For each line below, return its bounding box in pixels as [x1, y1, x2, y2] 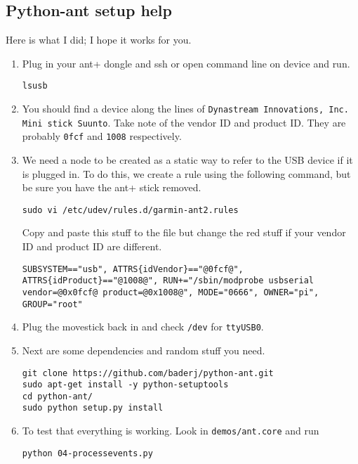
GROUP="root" [22, 299, 83, 309]
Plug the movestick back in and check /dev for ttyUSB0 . [22, 319, 264, 334]
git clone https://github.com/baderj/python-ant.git [22, 368, 274, 378]
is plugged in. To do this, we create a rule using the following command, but [22, 166, 351, 181]
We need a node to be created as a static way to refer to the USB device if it [22, 153, 353, 167]
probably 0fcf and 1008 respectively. [22, 129, 182, 143]
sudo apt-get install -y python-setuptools [22, 380, 229, 390]
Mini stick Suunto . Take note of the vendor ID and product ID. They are [22, 115, 346, 129]
